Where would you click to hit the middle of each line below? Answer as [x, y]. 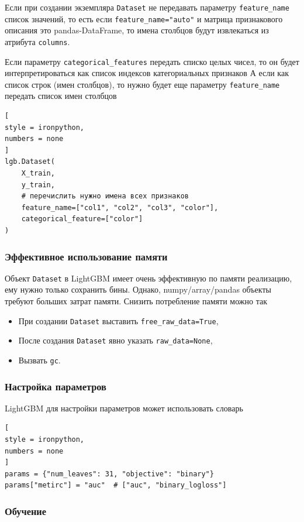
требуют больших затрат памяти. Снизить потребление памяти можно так [136, 301]
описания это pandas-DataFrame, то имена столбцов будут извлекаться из [137, 30]
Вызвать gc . [39, 360]
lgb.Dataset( [30, 162]
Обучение [26, 511]
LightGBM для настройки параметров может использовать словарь [124, 408]
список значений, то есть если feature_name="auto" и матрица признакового [144, 18]
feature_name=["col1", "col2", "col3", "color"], [120, 207]
